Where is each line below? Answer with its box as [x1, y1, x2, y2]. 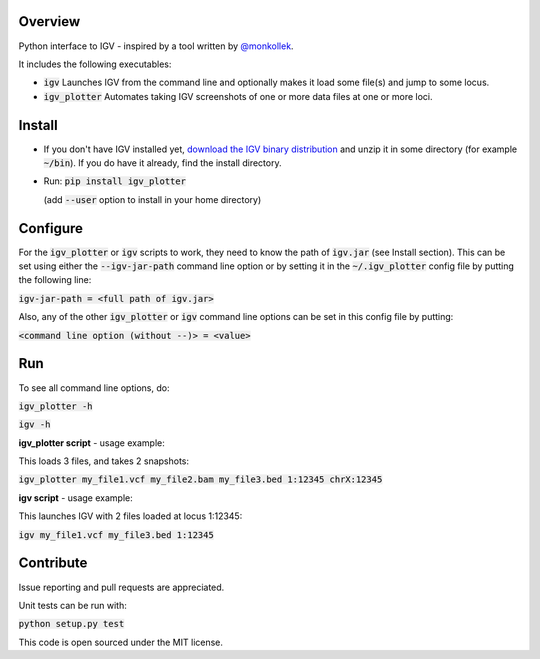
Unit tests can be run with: [18, 599, 127, 611]
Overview [18, 13, 81, 30]
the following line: [18, 274, 92, 286]
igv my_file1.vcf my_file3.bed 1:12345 [18, 529, 214, 540]
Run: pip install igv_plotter [43, 175, 187, 187]
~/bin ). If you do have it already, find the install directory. [43, 156, 282, 169]
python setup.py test [18, 618, 125, 630]
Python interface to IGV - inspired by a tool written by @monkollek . [18, 40, 294, 52]
